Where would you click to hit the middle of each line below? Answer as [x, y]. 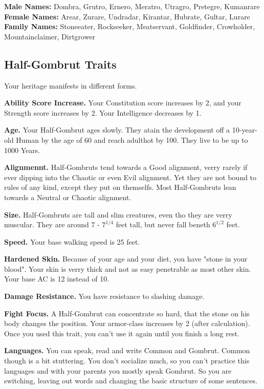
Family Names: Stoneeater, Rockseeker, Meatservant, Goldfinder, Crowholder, [130, 26]
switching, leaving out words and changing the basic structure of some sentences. [131, 381]
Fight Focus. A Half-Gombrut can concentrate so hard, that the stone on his [127, 313]
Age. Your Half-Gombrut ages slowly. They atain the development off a [117, 130]
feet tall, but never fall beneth [163, 224]
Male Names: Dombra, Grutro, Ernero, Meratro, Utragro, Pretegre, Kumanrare [132, 6]
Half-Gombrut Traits [60, 64]
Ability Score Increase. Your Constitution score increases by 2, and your [123, 103]
